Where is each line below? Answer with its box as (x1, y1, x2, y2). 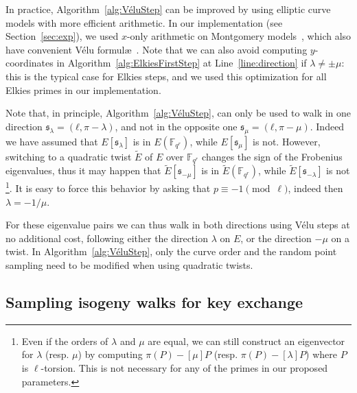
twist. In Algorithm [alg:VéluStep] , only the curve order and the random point (5, 244, 337, 259)
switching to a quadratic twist (5, 149, 132, 163)
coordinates (5, 56, 54, 70)
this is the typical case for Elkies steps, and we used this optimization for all (5, 69, 327, 83)
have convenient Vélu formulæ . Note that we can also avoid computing (5, 42, 308, 56)
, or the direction (240, 230, 312, 245)
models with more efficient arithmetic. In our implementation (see (5, 15, 283, 29)
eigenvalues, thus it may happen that (5, 163, 161, 178)
